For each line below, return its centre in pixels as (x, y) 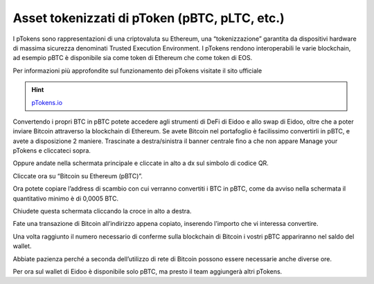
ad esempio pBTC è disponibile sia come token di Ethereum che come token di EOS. (133, 58)
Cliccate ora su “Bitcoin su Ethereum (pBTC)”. (78, 176)
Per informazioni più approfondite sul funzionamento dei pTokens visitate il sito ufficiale (137, 70)
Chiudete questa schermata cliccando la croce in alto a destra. (102, 211)
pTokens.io (47, 102)
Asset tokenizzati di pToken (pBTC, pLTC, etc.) (149, 18)
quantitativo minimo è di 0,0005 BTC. (66, 198)
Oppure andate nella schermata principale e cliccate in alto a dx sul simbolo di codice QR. (141, 163)
